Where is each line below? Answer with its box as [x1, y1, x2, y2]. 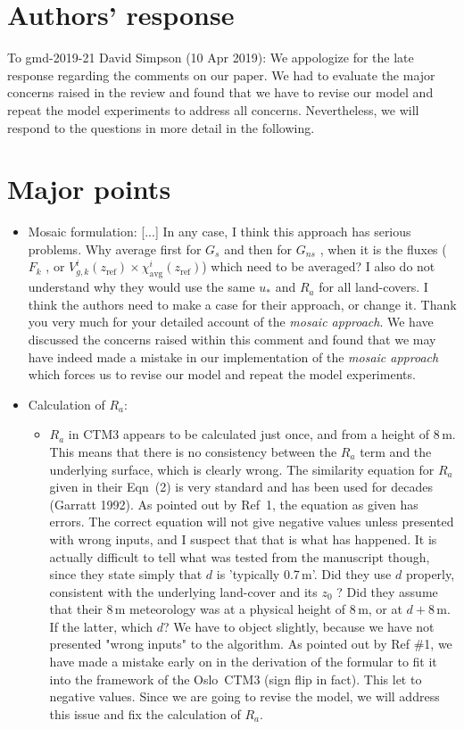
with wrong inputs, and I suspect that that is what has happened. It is [49, 529, 437, 548]
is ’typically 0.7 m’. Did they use [216, 565, 392, 584]
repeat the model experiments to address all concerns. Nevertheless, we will [7, 100, 419, 119]
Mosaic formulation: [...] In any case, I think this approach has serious [28, 222, 411, 241]
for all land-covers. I [319, 278, 428, 296]
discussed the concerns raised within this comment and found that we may [28, 329, 436, 348]
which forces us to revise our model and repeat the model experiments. [28, 365, 416, 384]
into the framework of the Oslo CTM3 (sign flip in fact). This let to [49, 669, 422, 688]
